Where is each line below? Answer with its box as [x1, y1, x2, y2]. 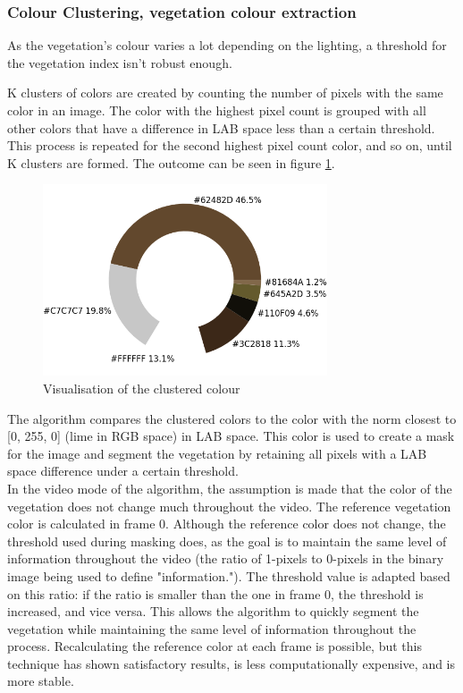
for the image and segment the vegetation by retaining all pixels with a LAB [7, 444, 427, 462]
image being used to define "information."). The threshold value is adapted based [7, 566, 450, 585]
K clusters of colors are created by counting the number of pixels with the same [7, 83, 443, 102]
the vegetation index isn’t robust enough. [7, 53, 232, 72]
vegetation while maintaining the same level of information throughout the [7, 619, 417, 638]
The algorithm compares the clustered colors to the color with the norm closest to [7, 409, 457, 427]
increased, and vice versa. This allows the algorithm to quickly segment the [7, 602, 419, 621]
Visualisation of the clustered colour [43, 378, 240, 397]
